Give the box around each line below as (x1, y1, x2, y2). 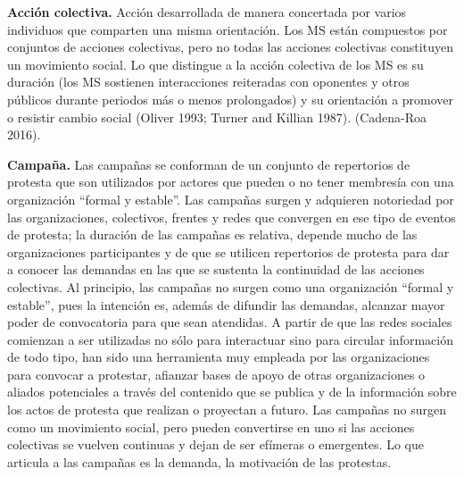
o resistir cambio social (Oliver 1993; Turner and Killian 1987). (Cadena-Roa (7, 107, 427, 126)
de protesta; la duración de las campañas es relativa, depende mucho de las (7, 225, 418, 244)
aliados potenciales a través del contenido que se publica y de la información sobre (7, 382, 457, 401)
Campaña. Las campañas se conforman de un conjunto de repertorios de (7, 155, 410, 173)
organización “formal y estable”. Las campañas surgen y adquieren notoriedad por (7, 189, 454, 208)
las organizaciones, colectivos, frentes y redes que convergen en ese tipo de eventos (7, 207, 456, 226)
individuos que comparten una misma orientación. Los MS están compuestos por (7, 20, 448, 38)
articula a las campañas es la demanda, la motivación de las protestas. (7, 452, 392, 471)
